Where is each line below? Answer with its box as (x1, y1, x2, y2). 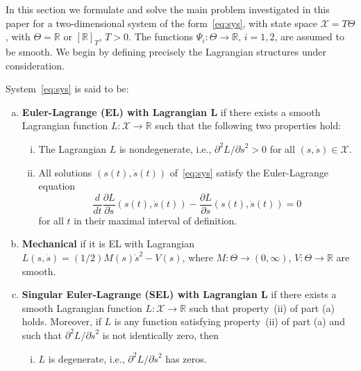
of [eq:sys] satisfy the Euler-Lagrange (169, 165, 328, 179)
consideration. (6, 58, 65, 72)
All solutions (38, 165, 92, 179)
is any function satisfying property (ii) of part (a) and (114, 314, 345, 329)
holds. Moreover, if (22, 314, 101, 329)
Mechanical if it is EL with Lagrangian (22, 236, 194, 251)
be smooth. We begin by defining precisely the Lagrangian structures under (6, 44, 326, 58)
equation (38, 179, 76, 193)
